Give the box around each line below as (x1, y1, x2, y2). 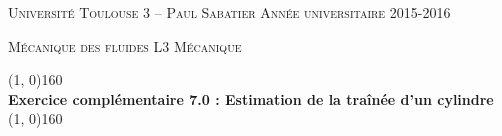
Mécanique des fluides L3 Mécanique (8, 35, 242, 56)
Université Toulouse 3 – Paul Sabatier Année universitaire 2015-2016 (8, 2, 451, 22)
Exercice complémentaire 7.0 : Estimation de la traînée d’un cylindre (8, 88, 494, 109)
